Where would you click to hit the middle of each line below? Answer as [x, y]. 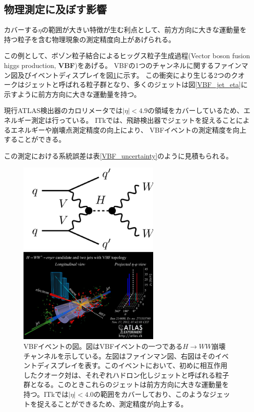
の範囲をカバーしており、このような [151, 394]
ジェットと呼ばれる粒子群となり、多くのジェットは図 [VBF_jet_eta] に [136, 84]
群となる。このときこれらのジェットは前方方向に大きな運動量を [126, 384]
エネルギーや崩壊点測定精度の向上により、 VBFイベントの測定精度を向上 [128, 129]
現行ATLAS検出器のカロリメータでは [63, 110]
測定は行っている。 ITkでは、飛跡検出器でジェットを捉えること [134, 120]
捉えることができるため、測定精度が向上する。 [112, 403]
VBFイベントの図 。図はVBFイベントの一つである [103, 346]
